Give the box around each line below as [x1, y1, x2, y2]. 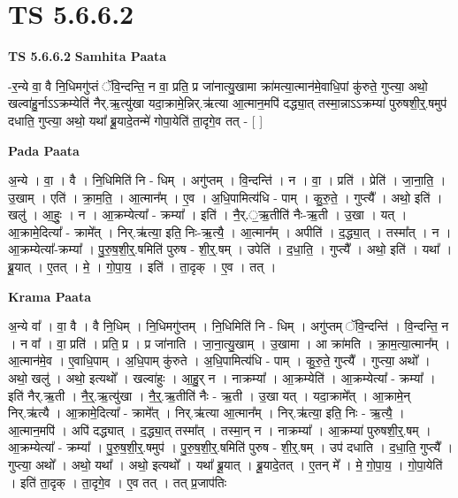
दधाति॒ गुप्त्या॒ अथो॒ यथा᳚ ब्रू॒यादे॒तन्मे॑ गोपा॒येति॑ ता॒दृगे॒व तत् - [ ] [8, 111, 263, 129]
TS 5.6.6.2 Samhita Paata [8, 47, 167, 65]
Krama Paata [8, 287, 91, 305]
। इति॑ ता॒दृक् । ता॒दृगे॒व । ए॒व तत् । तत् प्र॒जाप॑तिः [8, 472, 227, 491]
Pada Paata [8, 141, 80, 159]
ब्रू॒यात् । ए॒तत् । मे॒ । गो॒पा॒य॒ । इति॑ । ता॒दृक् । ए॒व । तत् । [8, 257, 277, 276]
